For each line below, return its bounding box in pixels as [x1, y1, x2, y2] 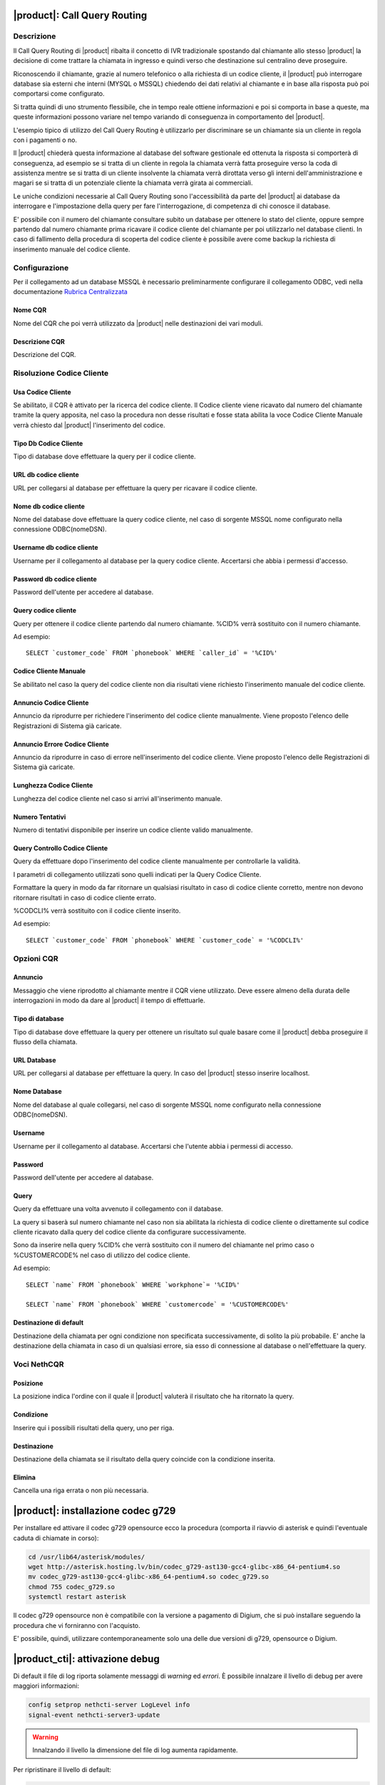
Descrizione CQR [13, 337, 66, 346]
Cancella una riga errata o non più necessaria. [13, 1486, 149, 1495]
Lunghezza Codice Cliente [13, 781, 93, 790]
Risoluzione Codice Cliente [13, 368, 109, 378]
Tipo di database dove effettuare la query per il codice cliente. [13, 452, 196, 461]
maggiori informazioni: [13, 1681, 80, 1690]
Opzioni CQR [13, 953, 58, 963]
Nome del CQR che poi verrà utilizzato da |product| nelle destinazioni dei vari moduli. [13, 318, 263, 328]
